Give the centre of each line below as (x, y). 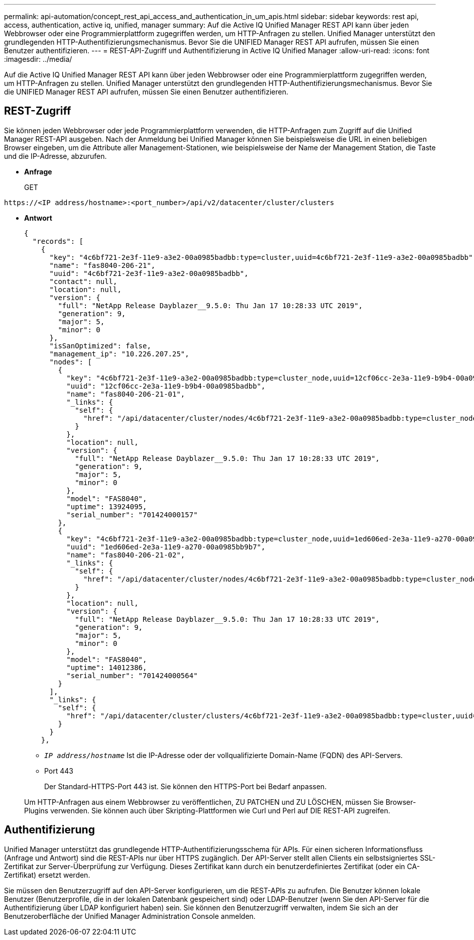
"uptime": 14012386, (107, 667)
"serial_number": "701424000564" (132, 675)
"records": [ (58, 241)
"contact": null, (83, 281)
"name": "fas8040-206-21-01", (126, 394)
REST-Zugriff (38, 111)
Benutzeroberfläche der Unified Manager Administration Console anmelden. (130, 916)
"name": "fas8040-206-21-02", (126, 555)
